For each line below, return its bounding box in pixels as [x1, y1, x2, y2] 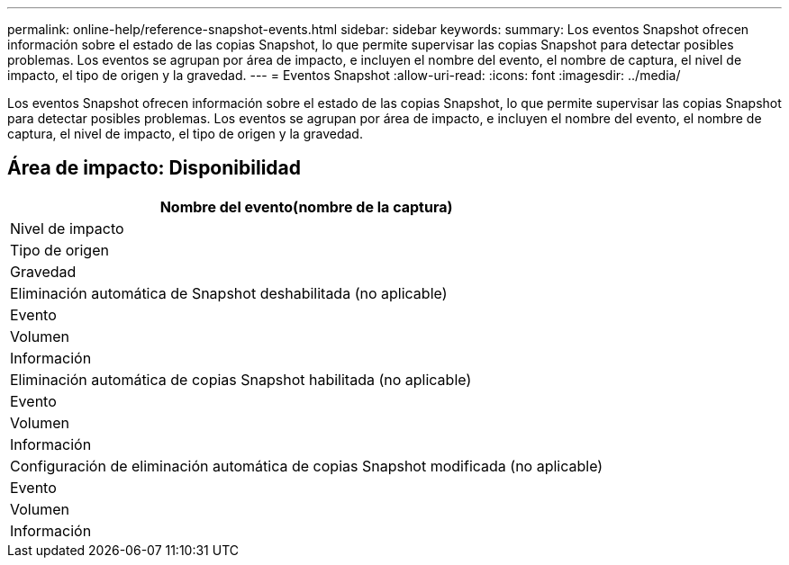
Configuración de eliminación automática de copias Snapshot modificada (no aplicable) [10, 456, 603, 475]
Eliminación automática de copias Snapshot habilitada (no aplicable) [10, 370, 472, 389]
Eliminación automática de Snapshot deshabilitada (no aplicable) [10, 283, 448, 302]
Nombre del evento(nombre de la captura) [159, 197, 453, 216]
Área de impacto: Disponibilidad [7, 157, 301, 180]
